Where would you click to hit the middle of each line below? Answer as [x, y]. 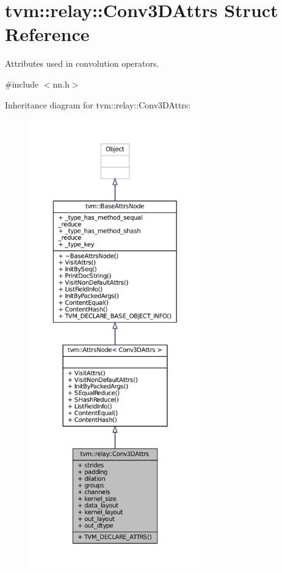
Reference [47, 34]
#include [22, 84]
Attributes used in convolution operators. [82, 63]
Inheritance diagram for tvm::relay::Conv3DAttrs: [98, 104]
